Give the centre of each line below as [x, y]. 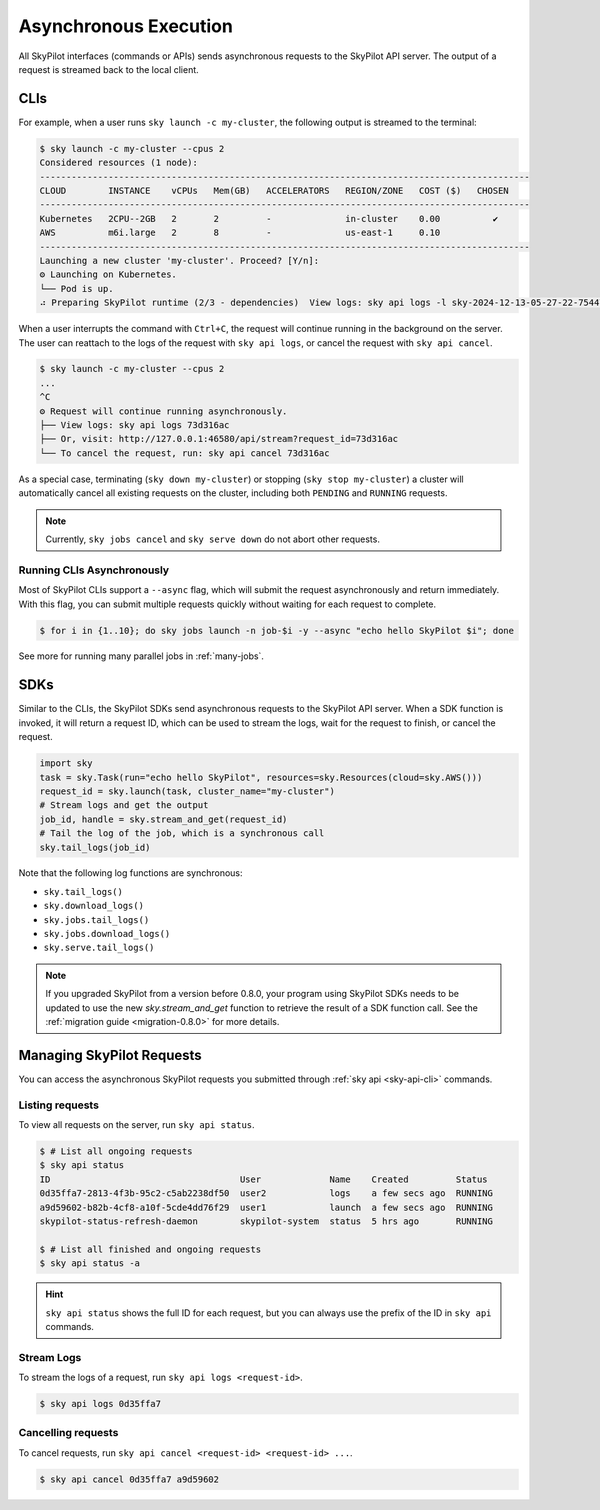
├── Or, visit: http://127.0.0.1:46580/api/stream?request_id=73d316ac [219, 439]
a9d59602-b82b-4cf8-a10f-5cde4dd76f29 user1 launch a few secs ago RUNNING [266, 1207]
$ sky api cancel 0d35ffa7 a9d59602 [129, 1479]
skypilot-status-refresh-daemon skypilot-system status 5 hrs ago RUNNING [266, 1221]
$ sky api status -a [89, 1263]
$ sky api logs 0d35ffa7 [100, 1404]
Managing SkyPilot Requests [110, 1055]
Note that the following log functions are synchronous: [131, 873]
